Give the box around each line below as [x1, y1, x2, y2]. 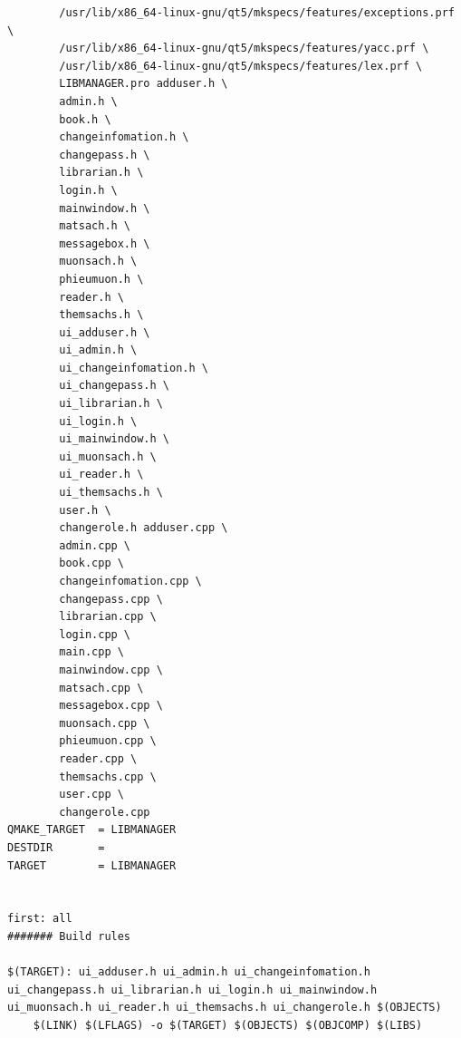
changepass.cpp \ [59, 592, 163, 606]
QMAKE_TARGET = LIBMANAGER [7, 823, 177, 837]
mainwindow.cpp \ [59, 663, 163, 676]
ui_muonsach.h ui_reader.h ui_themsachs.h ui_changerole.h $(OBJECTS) [7, 1001, 442, 1014]
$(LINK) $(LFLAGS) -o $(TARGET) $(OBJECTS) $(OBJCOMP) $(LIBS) [33, 1018, 423, 1032]
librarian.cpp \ [59, 610, 157, 624]
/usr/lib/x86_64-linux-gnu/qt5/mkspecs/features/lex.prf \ [59, 59, 423, 73]
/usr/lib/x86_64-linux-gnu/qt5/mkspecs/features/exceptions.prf [59, 6, 455, 19]
